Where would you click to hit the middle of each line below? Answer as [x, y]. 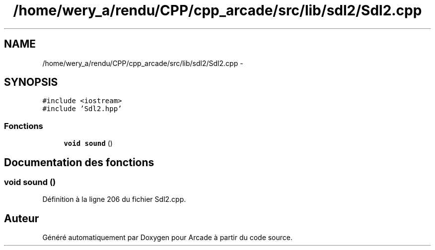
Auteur [22, 218]
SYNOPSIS [31, 82]
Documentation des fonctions [79, 162]
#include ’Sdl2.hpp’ [82, 109]
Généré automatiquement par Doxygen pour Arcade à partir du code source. [168, 238]
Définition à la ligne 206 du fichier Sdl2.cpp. [114, 199]
